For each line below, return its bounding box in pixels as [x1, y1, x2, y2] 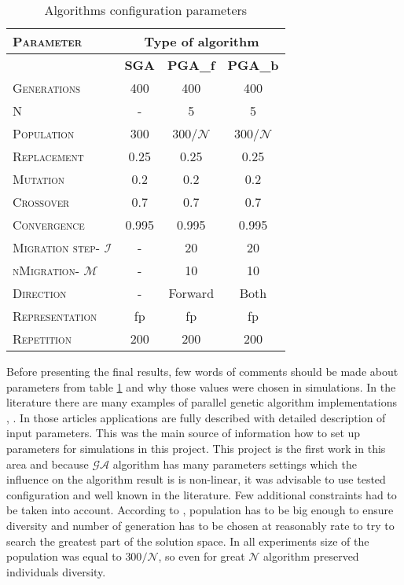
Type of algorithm [144, 32, 259, 50]
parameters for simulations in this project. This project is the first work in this [6, 440, 386, 456]
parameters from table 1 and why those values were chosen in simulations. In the [6, 378, 396, 395]
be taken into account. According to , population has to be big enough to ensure [6, 502, 394, 518]
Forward [168, 284, 215, 302]
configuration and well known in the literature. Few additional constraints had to [6, 486, 397, 502]
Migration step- [13, 238, 101, 256]
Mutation [13, 170, 65, 188]
